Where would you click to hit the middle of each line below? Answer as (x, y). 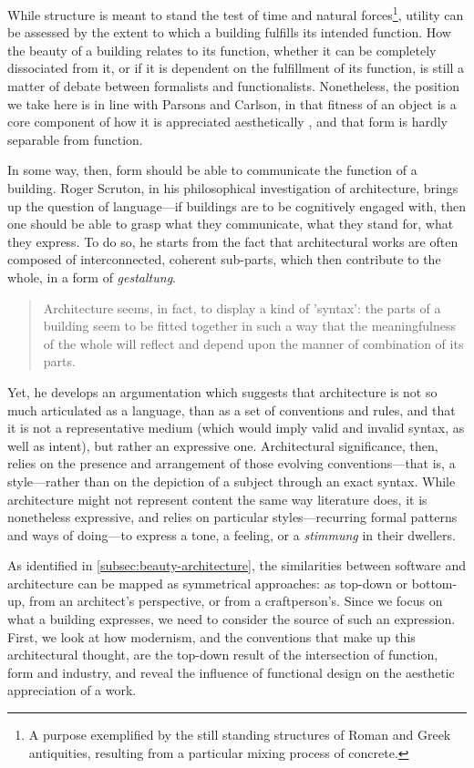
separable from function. (75, 139)
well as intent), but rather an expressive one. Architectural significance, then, (223, 445)
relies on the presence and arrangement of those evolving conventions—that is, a (232, 463)
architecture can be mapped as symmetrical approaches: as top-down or (208, 583)
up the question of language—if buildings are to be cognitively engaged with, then (237, 205)
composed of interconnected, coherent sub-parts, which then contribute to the (224, 259)
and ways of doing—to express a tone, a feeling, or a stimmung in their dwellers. (232, 534)
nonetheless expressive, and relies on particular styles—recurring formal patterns (232, 517)
